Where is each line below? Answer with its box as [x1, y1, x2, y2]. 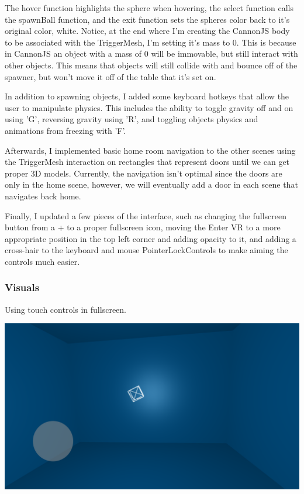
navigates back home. [5, 189, 81, 202]
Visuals [5, 280, 40, 295]
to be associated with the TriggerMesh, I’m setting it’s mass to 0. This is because [5, 36, 296, 48]
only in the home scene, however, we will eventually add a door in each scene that [5, 178, 298, 191]
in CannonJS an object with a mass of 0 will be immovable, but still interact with [5, 47, 298, 60]
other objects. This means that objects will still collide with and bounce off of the [5, 58, 298, 71]
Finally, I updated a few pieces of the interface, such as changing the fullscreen [5, 209, 287, 222]
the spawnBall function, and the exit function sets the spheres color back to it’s [5, 13, 290, 25]
